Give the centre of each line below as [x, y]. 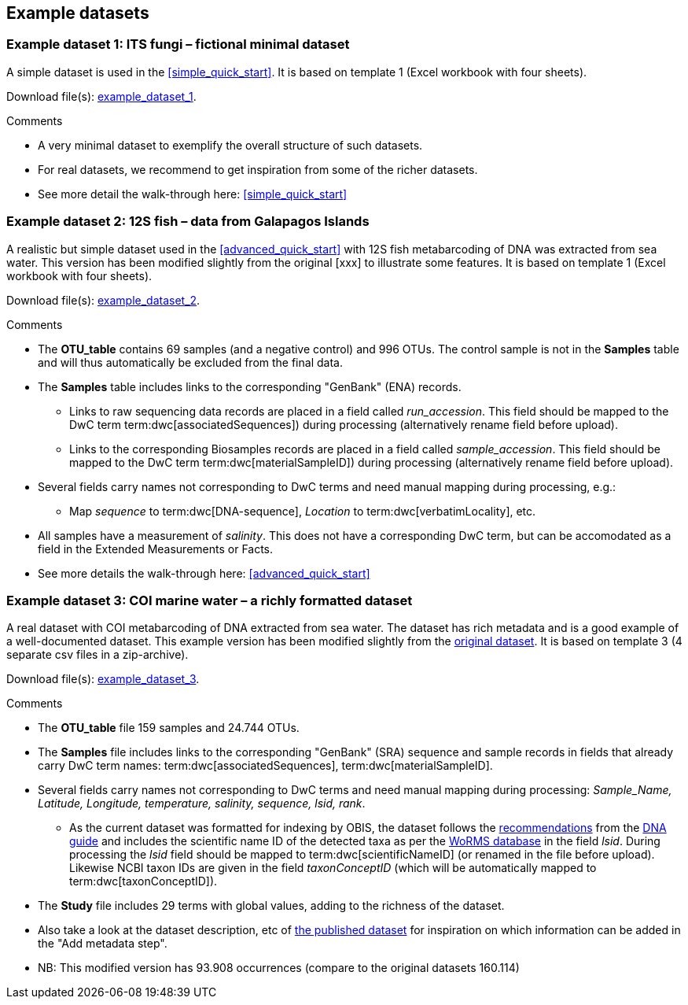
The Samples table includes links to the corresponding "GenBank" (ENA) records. [250, 386]
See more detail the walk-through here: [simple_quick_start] [193, 194]
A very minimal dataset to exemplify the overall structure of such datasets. [230, 145]
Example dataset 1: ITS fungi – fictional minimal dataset [178, 44]
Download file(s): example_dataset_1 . [101, 96]
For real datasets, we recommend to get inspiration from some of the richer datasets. [258, 169]
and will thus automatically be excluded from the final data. [190, 362]
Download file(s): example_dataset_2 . [103, 300]
